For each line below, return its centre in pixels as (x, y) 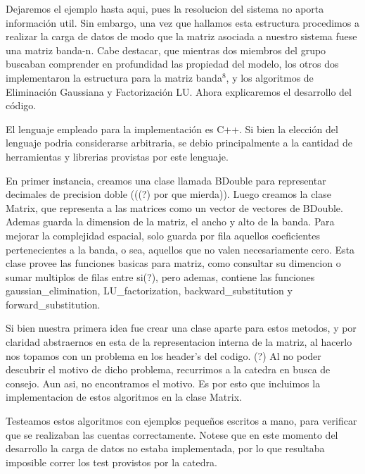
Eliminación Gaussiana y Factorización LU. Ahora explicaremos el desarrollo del (179, 91)
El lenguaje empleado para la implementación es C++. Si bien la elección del (172, 129)
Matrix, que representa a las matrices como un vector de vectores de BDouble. (174, 207)
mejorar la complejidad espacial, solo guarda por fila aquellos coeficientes (163, 235)
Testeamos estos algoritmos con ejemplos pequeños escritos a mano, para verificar (181, 421)
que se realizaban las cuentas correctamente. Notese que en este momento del (172, 434)
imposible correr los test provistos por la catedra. (111, 462)
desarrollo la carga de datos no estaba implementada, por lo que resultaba (165, 448)
